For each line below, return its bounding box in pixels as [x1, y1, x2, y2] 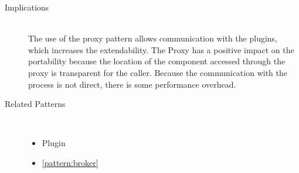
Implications [5, 1, 49, 13]
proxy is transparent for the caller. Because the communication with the [28, 66, 287, 78]
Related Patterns [5, 98, 66, 110]
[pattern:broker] [42, 156, 98, 168]
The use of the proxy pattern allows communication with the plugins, [28, 32, 278, 44]
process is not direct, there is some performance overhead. [28, 78, 236, 90]
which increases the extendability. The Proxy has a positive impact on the [28, 43, 294, 56]
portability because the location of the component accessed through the [28, 55, 286, 67]
